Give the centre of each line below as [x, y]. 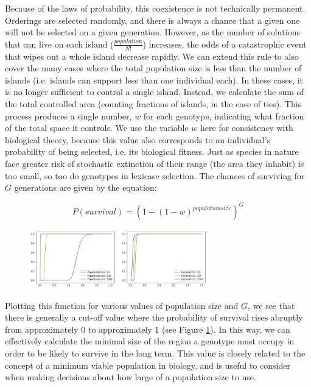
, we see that [271, 305]
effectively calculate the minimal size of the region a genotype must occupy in [150, 341]
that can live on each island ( [59, 44]
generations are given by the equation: [86, 187]
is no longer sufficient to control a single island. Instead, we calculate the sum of [154, 92]
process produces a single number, [68, 115]
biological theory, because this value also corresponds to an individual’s [138, 139]
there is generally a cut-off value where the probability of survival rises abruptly [154, 317]
